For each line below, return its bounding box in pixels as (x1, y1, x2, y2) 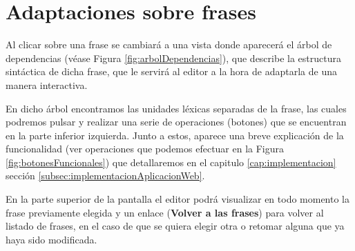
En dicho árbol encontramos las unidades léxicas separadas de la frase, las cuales (6, 101, 347, 115)
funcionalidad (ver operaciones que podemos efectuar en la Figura (6, 141, 285, 156)
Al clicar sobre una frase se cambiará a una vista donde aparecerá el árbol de (6, 37, 332, 52)
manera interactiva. (6, 77, 88, 92)
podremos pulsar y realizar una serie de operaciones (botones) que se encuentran (6, 114, 347, 129)
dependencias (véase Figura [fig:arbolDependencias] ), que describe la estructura (6, 50, 341, 65)
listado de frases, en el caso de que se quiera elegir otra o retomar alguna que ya (6, 219, 345, 233)
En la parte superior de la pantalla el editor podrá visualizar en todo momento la (6, 192, 350, 206)
